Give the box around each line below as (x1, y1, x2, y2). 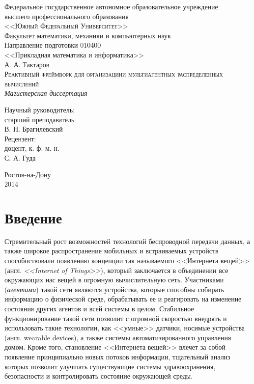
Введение (4, 207, 62, 227)
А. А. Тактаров (4, 59, 50, 69)
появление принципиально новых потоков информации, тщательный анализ (4, 351, 230, 361)
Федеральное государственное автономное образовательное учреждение (4, 1, 218, 11)
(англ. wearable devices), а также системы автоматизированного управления (4, 332, 231, 342)
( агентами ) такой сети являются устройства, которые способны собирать (4, 284, 224, 294)
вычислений (4, 78, 39, 88)
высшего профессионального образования (4, 11, 129, 21)
